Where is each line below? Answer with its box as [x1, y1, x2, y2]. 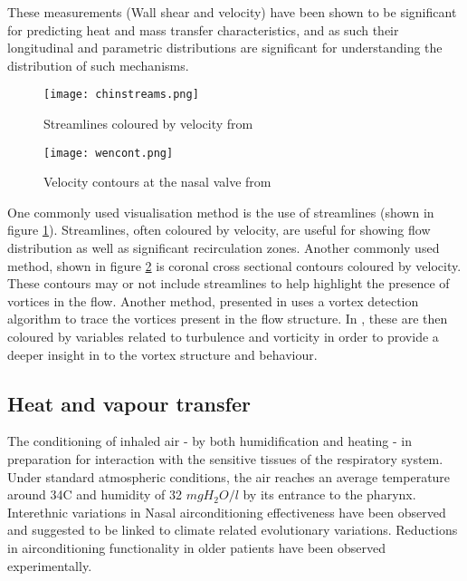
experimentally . [7, 556, 92, 575]
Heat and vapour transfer [7, 389, 251, 417]
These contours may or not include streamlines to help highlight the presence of [7, 274, 450, 293]
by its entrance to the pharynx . [243, 485, 416, 504]
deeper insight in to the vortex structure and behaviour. [7, 344, 318, 363]
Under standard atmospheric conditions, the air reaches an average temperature [7, 467, 451, 486]
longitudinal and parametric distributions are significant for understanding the [7, 38, 443, 57]
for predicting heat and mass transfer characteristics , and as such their [7, 20, 399, 39]
